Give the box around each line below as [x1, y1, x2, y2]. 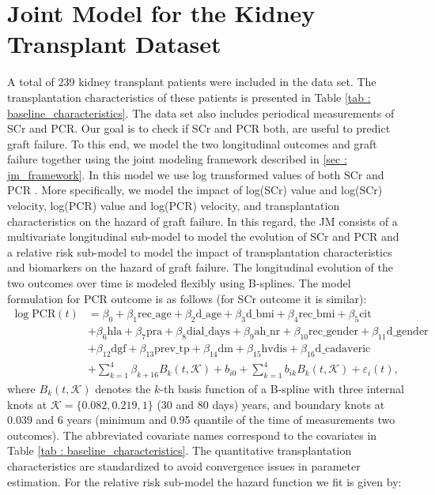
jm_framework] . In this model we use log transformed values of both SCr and [7, 166, 384, 182]
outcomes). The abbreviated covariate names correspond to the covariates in [7, 426, 377, 443]
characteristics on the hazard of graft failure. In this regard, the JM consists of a [7, 212, 398, 229]
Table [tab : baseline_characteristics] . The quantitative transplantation [7, 442, 352, 459]
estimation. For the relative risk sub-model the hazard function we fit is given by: [7, 473, 402, 489]
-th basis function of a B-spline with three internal [160, 381, 404, 397]
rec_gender [308, 326, 359, 338]
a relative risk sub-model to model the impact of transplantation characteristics [7, 243, 392, 260]
